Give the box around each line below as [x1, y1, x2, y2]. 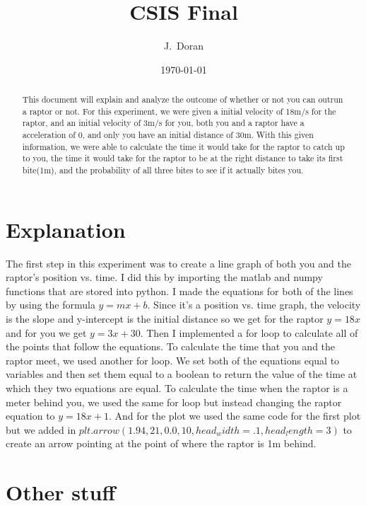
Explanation [6, 214, 126, 243]
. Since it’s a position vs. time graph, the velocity [147, 297, 361, 312]
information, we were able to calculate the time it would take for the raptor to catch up [22, 140, 345, 152]
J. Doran [163, 38, 204, 53]
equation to [6, 408, 55, 423]
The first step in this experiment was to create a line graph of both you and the [6, 255, 351, 270]
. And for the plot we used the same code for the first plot [108, 408, 361, 423]
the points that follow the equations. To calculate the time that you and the [6, 339, 336, 354]
